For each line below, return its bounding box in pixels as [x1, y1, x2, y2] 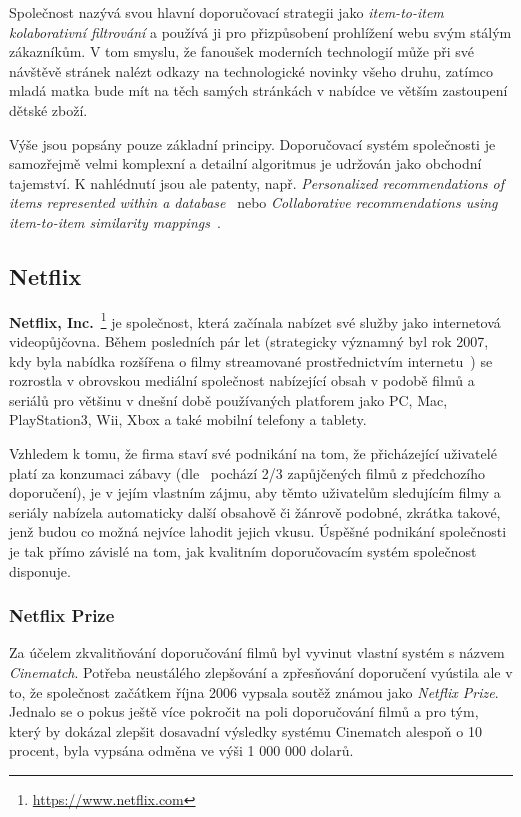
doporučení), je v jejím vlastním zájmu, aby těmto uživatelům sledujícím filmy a [9, 482, 501, 503]
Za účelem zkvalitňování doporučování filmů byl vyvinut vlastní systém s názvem [9, 642, 505, 663]
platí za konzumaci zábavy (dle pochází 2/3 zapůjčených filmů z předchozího [9, 462, 486, 483]
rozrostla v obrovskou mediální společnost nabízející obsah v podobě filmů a [9, 370, 475, 391]
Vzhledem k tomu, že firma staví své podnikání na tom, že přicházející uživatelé [9, 442, 497, 463]
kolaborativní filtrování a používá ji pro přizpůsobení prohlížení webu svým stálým [9, 21, 512, 42]
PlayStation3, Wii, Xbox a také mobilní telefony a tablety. [9, 409, 367, 430]
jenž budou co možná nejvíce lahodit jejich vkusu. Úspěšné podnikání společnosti [9, 521, 507, 542]
